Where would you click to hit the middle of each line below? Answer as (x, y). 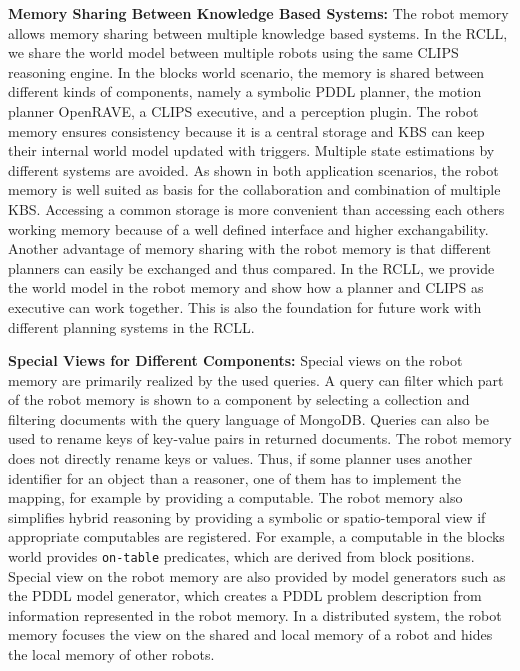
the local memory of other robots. (111, 654)
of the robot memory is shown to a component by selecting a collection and (239, 399)
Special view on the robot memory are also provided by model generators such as (257, 575)
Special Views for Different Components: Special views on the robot (235, 360)
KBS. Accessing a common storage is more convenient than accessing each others (256, 208)
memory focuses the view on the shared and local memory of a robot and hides (250, 634)
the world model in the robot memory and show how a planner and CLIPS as (246, 287)
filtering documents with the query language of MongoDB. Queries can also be (249, 418)
